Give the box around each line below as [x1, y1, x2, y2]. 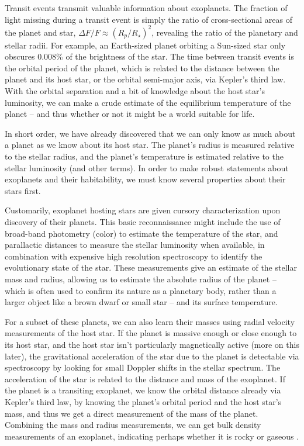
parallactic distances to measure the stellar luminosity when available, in [5, 238, 265, 251]
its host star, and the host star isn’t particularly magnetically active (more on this [5, 338, 299, 350]
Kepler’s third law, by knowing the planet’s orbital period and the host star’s [5, 395, 282, 407]
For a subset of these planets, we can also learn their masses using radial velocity [5, 315, 295, 327]
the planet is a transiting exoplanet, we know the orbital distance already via [5, 384, 281, 396]
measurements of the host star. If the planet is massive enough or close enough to [5, 327, 297, 339]
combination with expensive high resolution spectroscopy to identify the [5, 250, 262, 262]
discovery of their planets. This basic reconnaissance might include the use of [5, 216, 281, 227]
